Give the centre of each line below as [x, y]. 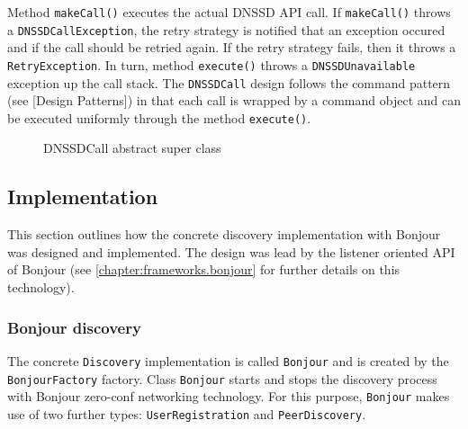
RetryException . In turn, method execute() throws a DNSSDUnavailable [211, 64]
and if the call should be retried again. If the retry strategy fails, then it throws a [232, 47]
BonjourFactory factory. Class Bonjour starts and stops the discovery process [222, 378]
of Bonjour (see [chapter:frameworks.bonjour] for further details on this [204, 269]
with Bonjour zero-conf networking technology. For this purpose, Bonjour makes [229, 396]
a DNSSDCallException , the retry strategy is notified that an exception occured [226, 29]
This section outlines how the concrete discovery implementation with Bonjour [224, 234]
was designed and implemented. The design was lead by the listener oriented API [231, 251]
